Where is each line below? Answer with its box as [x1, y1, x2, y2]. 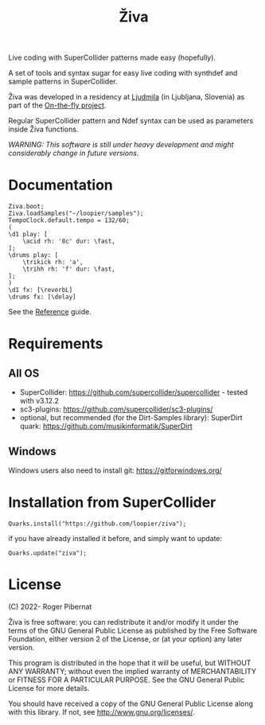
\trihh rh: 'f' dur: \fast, [22, 265, 115, 274]
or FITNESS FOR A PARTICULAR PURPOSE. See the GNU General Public [8, 675, 245, 684]
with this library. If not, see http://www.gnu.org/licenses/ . [8, 707, 195, 716]
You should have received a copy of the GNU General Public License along [8, 699, 253, 708]
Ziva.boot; [8, 203, 45, 211]
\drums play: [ [8, 251, 59, 259]
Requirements [8, 335, 103, 353]
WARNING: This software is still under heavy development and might [8, 140, 234, 150]
